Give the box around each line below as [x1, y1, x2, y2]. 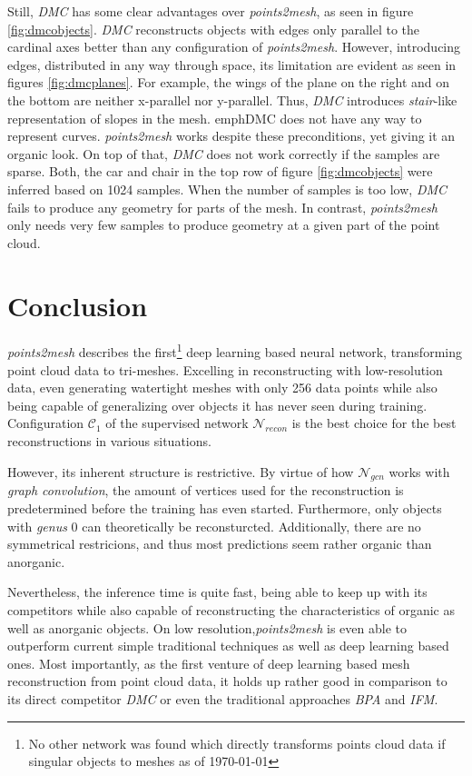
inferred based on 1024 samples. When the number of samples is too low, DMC [7, 179, 447, 198]
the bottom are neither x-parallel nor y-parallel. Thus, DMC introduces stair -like [7, 90, 457, 109]
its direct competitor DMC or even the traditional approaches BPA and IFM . [7, 689, 438, 708]
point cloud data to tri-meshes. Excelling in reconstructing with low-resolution [7, 360, 443, 379]
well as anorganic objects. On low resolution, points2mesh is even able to [7, 618, 407, 637]
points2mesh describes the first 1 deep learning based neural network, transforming [7, 340, 462, 362]
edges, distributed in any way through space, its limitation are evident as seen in [7, 55, 457, 74]
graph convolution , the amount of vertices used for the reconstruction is [7, 481, 404, 500]
